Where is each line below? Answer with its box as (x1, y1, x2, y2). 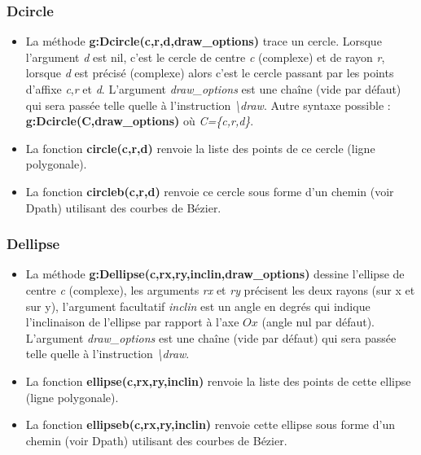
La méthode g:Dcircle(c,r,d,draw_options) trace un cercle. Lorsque (25, 33, 382, 50)
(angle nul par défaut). (261, 313, 375, 330)
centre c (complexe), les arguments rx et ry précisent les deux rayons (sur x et (25, 281, 415, 298)
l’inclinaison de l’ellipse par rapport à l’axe (25, 313, 239, 330)
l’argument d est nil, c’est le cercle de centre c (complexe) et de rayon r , (25, 48, 385, 65)
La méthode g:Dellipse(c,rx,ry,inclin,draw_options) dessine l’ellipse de (25, 265, 405, 282)
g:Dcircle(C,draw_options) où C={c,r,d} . (25, 112, 254, 129)
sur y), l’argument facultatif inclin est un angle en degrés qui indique (25, 297, 371, 314)
